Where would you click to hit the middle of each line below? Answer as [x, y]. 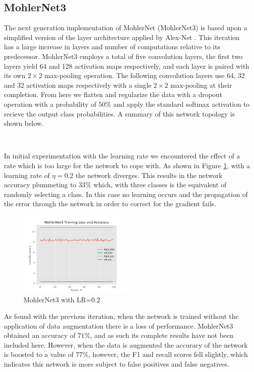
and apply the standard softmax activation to [181, 104]
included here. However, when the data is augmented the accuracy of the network [126, 344]
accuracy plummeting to [40, 185]
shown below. [24, 123]
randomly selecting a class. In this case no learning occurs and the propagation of [126, 194]
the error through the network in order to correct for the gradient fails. [110, 204]
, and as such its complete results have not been [162, 335]
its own [15, 75]
